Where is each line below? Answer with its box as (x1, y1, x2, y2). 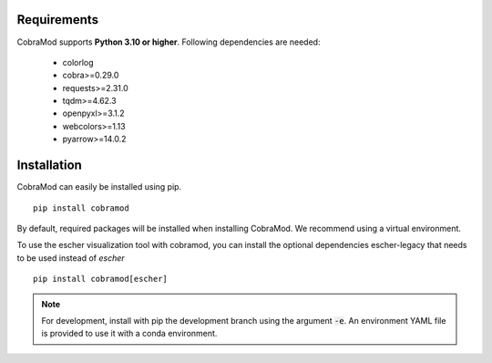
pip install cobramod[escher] (33, 274, 169, 285)
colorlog (62, 57, 95, 67)
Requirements (16, 12, 99, 27)
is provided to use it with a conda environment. (41, 328, 218, 339)
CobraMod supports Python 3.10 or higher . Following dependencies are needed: (16, 36, 321, 47)
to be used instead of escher (16, 252, 125, 264)
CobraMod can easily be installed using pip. (16, 181, 182, 192)
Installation (16, 158, 82, 173)
